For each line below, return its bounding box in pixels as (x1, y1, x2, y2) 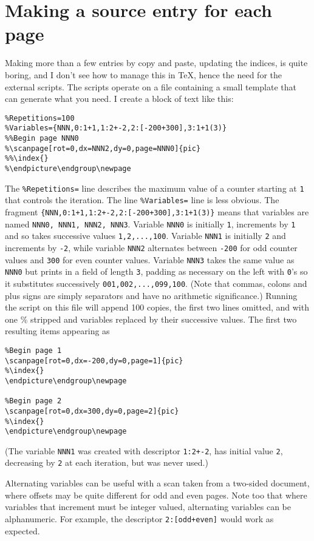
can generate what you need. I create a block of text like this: (5, 92, 234, 105)
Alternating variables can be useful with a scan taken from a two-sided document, (5, 477, 310, 489)
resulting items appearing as (5, 324, 110, 337)
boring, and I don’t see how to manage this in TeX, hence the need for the (5, 68, 282, 81)
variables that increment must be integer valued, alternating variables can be (5, 500, 291, 513)
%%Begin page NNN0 (5, 134, 79, 143)
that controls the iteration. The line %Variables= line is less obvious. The (5, 193, 279, 206)
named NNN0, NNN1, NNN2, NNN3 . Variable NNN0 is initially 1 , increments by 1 (5, 217, 296, 230)
